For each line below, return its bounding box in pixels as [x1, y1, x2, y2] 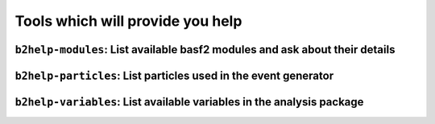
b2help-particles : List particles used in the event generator [14, 68, 334, 82]
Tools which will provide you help [14, 12, 242, 30]
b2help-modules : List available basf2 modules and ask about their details [14, 43, 396, 56]
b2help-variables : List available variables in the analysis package [14, 95, 364, 109]
